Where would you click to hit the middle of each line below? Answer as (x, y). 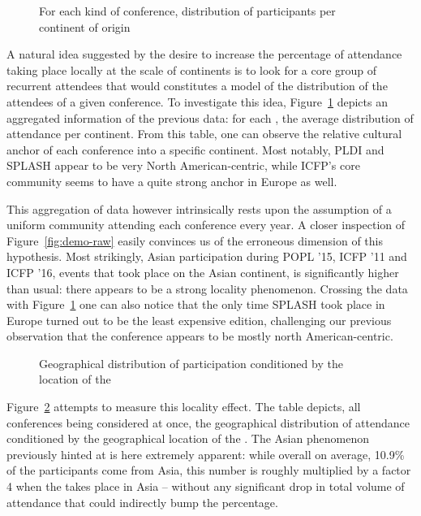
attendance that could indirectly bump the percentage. (142, 502)
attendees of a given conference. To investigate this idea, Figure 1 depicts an (197, 101)
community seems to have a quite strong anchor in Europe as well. (172, 181)
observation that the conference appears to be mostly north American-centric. (200, 336)
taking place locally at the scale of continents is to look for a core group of (192, 69)
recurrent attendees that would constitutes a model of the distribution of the (197, 86)
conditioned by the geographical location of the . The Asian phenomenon (188, 438)
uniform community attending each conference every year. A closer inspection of (206, 225)
